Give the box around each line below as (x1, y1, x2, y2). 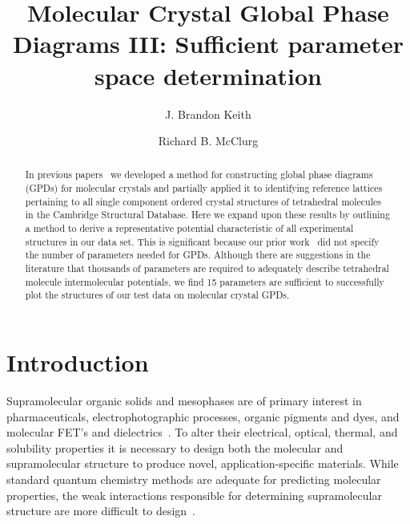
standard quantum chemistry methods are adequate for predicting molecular (6, 470, 381, 487)
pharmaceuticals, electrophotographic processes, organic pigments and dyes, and (6, 408, 400, 424)
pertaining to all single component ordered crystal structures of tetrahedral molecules (25, 194, 381, 208)
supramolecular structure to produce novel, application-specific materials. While (6, 455, 399, 472)
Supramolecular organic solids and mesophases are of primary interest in (6, 392, 362, 408)
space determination (94, 59, 322, 91)
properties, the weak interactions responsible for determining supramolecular (6, 486, 382, 503)
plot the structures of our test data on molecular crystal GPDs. (25, 288, 290, 302)
